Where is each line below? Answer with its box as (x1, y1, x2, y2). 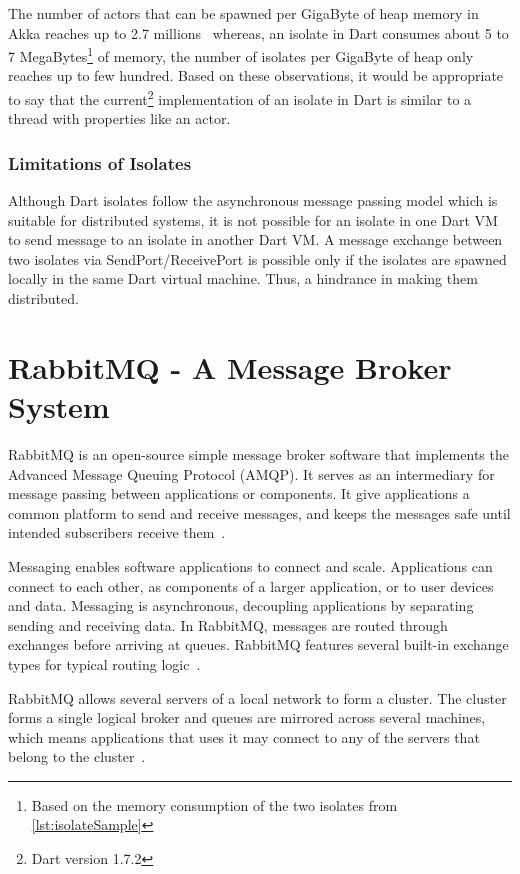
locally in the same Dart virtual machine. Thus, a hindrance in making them (8, 268, 478, 289)
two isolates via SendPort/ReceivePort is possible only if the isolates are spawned (8, 248, 507, 269)
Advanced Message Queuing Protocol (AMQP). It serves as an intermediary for (8, 463, 495, 484)
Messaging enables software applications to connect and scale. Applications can (8, 555, 493, 576)
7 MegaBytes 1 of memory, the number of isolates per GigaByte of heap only (8, 43, 474, 66)
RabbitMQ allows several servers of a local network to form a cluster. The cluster (8, 687, 507, 708)
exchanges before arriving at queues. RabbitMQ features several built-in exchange (8, 634, 509, 655)
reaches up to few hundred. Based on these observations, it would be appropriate (8, 65, 504, 86)
